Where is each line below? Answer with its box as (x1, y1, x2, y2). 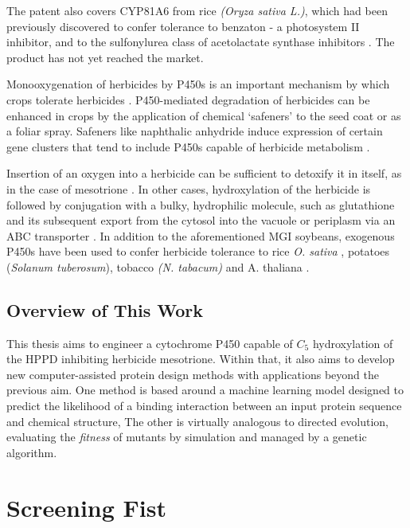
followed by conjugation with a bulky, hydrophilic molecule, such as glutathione (6, 196, 395, 213)
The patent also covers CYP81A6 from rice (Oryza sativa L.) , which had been (6, 2, 388, 18)
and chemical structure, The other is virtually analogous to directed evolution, (6, 413, 389, 429)
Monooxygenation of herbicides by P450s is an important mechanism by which (6, 76, 390, 92)
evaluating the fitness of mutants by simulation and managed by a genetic (6, 428, 367, 445)
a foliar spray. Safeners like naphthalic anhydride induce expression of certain (6, 123, 383, 139)
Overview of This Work (6, 297, 203, 322)
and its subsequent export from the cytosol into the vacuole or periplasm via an (6, 212, 396, 229)
